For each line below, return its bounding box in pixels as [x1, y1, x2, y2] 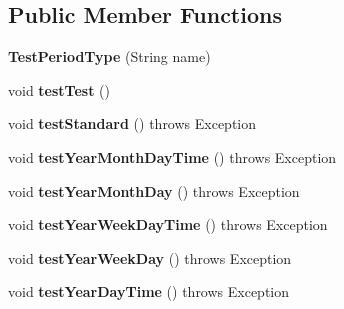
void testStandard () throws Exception [8, 113, 257, 134]
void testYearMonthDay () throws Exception [8, 180, 300, 201]
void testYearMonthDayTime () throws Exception [8, 146, 337, 167]
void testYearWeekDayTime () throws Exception [8, 214, 328, 235]
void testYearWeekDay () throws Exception [8, 247, 292, 268]
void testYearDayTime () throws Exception [8, 281, 290, 302]
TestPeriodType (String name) [8, 46, 211, 67]
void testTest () [8, 79, 111, 100]
